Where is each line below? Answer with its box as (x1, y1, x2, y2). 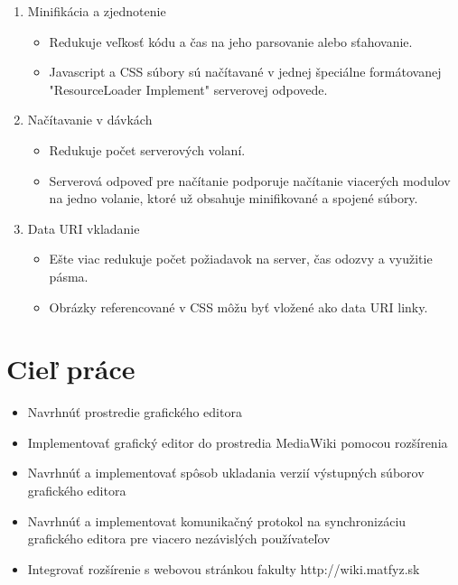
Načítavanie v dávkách (27, 110, 153, 129)
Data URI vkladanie (27, 218, 140, 237)
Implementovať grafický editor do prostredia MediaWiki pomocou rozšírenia (27, 432, 448, 451)
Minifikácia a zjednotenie (27, 2, 166, 20)
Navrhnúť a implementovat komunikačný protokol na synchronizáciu (27, 511, 407, 530)
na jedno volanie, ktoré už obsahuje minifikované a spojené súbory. (49, 189, 418, 208)
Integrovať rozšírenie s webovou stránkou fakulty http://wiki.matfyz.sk (27, 559, 420, 578)
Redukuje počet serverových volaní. (49, 140, 246, 159)
